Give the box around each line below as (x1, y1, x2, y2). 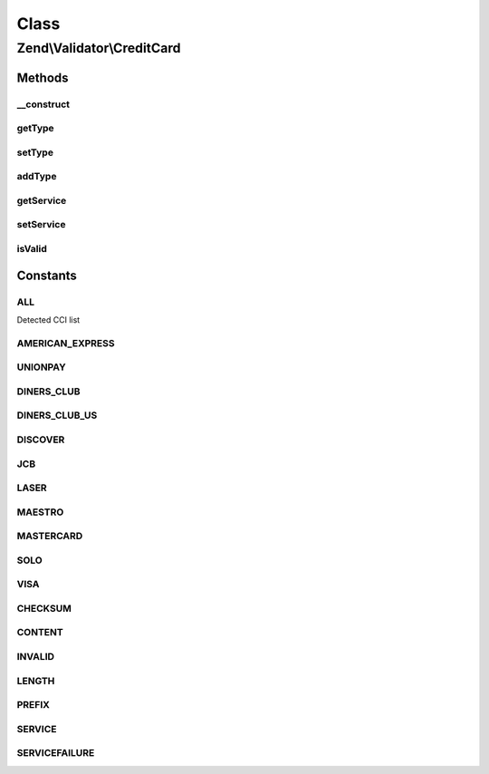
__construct (16, 98, 71, 111)
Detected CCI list (16, 314, 81, 325)
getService (16, 194, 67, 207)
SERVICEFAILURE (16, 747, 95, 759)
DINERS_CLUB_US (16, 409, 98, 421)
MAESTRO (16, 506, 64, 518)
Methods (16, 70, 69, 85)
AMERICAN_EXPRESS (16, 336, 115, 349)
